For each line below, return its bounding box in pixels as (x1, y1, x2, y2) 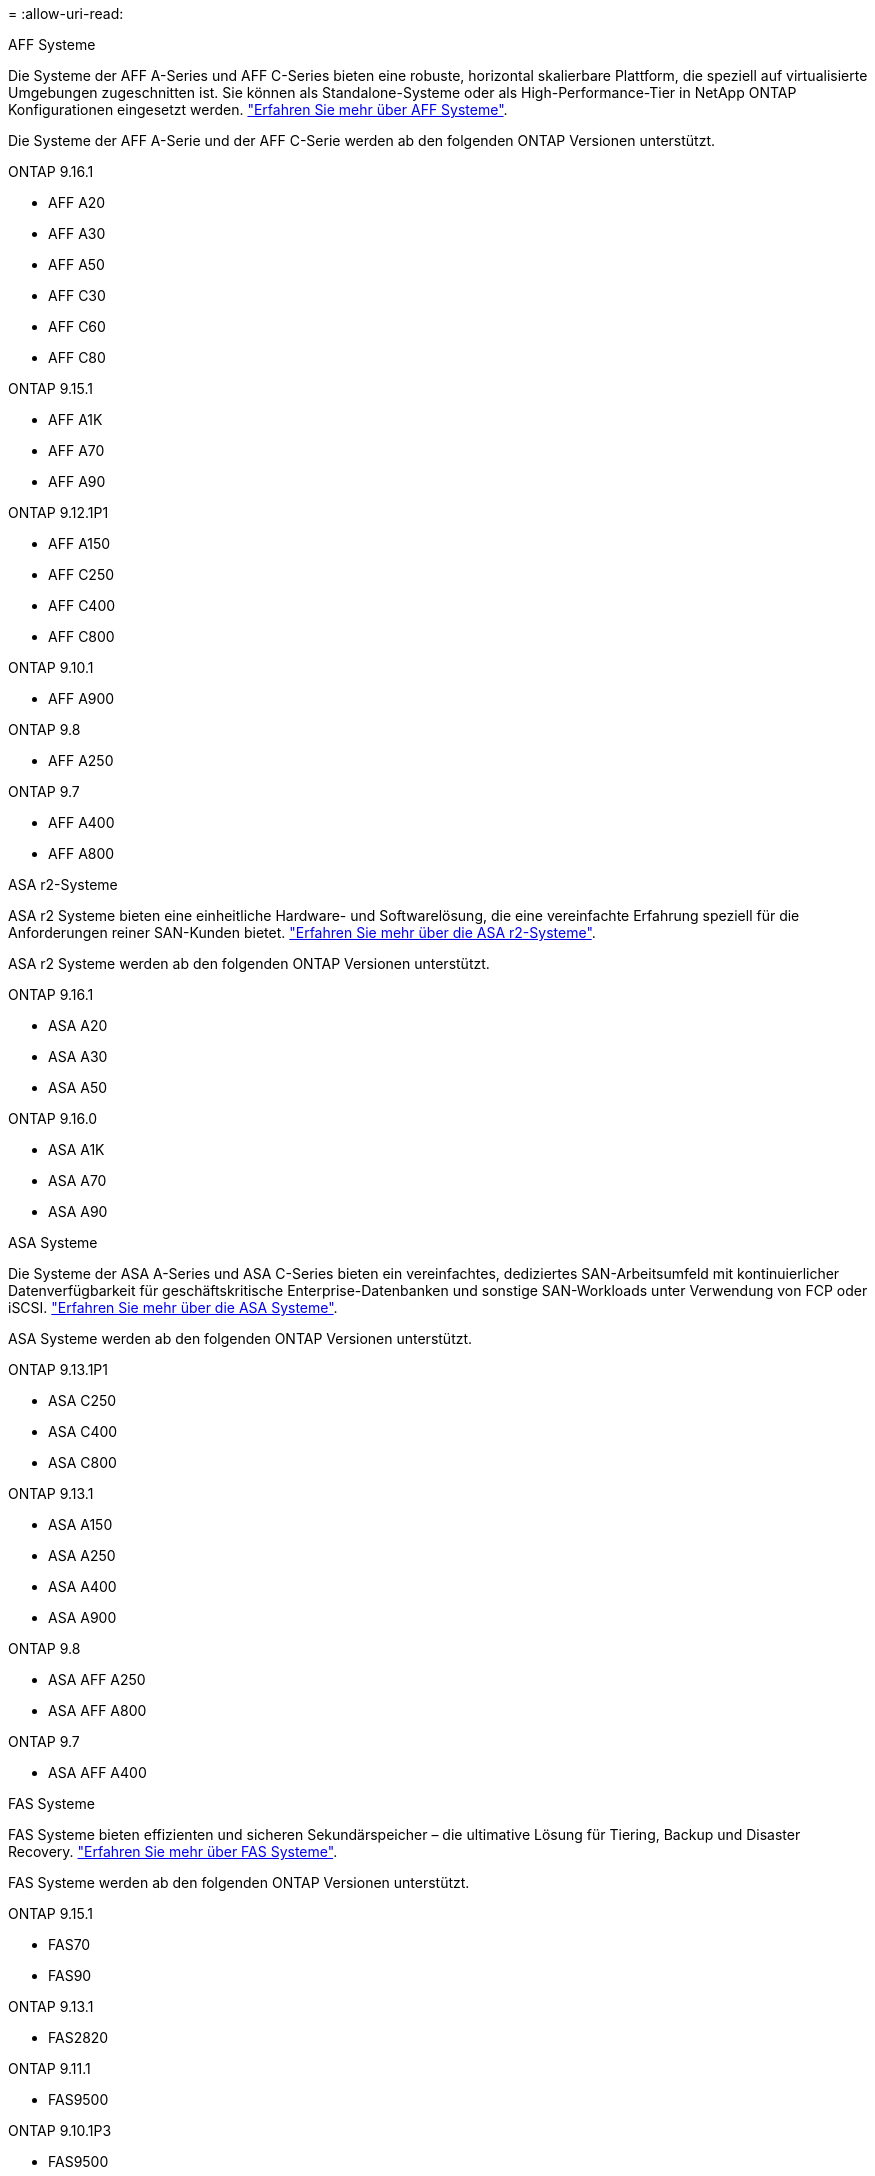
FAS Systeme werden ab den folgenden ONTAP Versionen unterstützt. (8, 1874, 470, 1891)
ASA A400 (48, 1578, 117, 1595)
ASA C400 (48, 1423, 118, 1440)
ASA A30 (48, 1048, 108, 1065)
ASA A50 (48, 1079, 108, 1096)
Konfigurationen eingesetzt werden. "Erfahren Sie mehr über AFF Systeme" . (8, 101, 508, 118)
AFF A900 (48, 690, 115, 707)
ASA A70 (48, 1172, 107, 1189)
